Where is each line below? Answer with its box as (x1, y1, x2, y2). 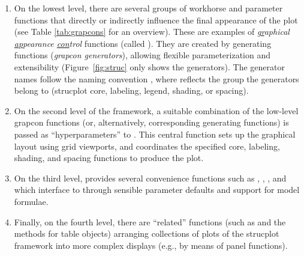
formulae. (14, 195, 49, 207)
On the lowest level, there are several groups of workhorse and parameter (14, 2, 283, 14)
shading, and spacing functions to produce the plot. (14, 151, 204, 164)
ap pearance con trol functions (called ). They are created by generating (14, 37, 272, 49)
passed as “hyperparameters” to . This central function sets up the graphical (14, 127, 296, 140)
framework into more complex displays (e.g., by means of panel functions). (14, 239, 288, 251)
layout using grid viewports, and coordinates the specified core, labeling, (14, 139, 280, 152)
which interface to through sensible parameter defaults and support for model (14, 183, 300, 196)
